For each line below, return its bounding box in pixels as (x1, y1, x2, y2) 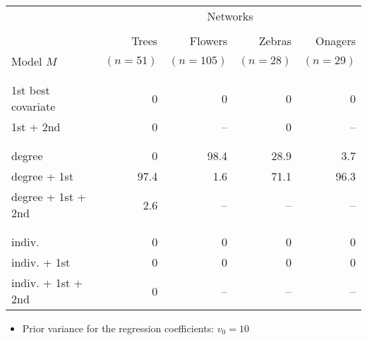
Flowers (189, 32, 228, 49)
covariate (11, 98, 56, 114)
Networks (207, 8, 253, 24)
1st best (11, 82, 50, 98)
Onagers (315, 32, 356, 49)
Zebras (258, 32, 292, 49)
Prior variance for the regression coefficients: (22, 321, 215, 335)
